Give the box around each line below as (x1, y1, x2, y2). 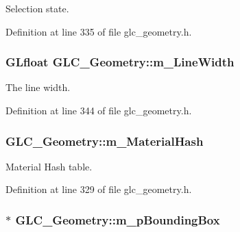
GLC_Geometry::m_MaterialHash (5, 132, 204, 149)
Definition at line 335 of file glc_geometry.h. (5, 24, 192, 38)
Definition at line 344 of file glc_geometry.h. (5, 103, 192, 117)
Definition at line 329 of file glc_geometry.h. (5, 182, 192, 196)
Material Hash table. (5, 159, 93, 173)
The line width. (5, 80, 71, 94)
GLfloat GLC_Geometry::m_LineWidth (5, 53, 235, 70)
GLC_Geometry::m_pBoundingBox (15, 211, 220, 228)
